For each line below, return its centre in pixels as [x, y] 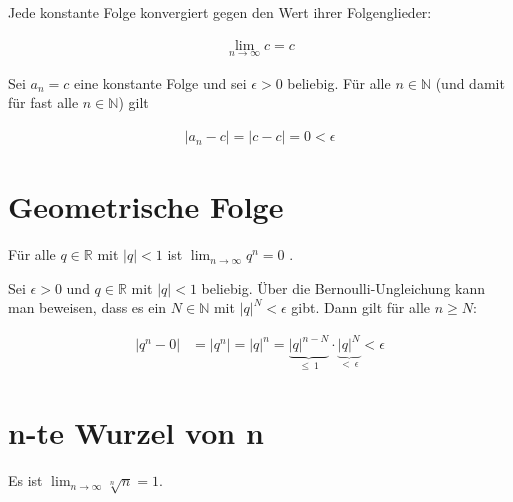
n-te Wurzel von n [136, 432]
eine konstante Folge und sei [160, 82]
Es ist [25, 480]
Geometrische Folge [146, 206]
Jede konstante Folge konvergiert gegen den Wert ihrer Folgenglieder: [220, 12]
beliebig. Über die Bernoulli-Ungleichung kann [343, 287]
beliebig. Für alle [339, 82]
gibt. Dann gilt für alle [361, 307]
